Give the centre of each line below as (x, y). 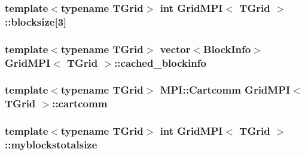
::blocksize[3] (36, 21)
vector (175, 49)
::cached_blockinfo (160, 62)
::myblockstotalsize (51, 145)
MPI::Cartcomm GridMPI (225, 90)
